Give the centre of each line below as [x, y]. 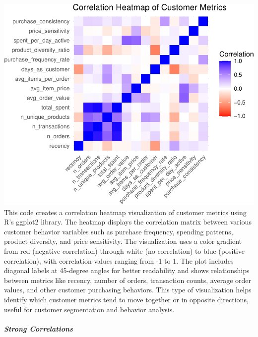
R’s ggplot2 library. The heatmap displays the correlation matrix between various [128, 222]
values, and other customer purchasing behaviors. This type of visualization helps [128, 290]
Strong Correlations [38, 328]
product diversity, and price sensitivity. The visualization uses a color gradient [123, 241]
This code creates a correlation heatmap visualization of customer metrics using [125, 212]
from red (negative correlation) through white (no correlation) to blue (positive [124, 251]
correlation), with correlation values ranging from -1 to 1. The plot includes [119, 260]
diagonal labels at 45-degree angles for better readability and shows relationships [127, 270]
